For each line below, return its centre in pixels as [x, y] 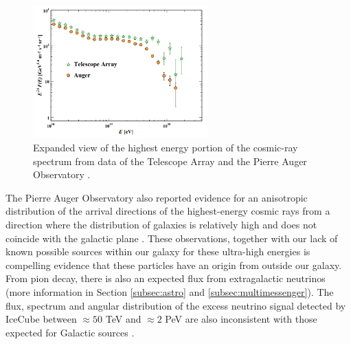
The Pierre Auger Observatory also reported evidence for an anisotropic [157, 197]
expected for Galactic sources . [70, 332]
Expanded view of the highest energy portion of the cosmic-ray [166, 147]
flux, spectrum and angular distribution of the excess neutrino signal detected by [176, 305]
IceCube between [41, 319]
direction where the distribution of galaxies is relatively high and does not [161, 224]
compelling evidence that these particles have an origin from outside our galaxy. [174, 265]
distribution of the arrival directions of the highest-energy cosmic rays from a [168, 211]
